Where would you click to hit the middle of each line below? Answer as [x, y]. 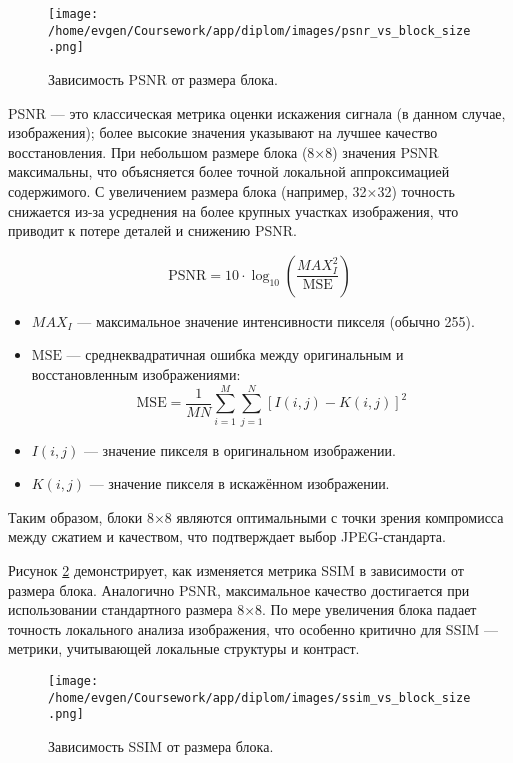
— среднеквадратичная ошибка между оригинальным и [235, 354]
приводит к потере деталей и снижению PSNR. [152, 230]
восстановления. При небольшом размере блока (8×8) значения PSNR [223, 151]
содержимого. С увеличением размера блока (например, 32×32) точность [231, 190]
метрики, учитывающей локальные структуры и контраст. [184, 648]
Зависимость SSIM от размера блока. [161, 745]
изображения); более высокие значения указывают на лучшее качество [223, 132]
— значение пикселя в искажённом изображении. [239, 483]
